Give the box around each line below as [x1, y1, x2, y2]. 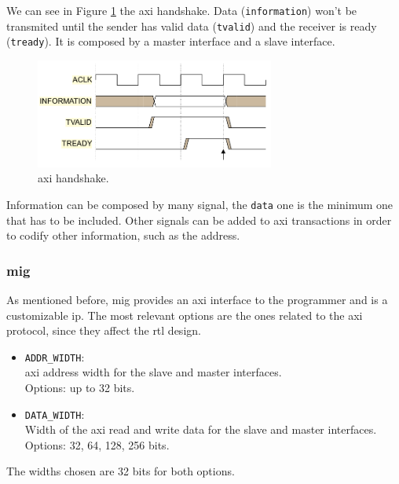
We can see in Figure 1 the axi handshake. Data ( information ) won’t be [6, 2, 357, 18]
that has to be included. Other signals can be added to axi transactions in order [6, 211, 392, 228]
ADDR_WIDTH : [24, 348, 85, 365]
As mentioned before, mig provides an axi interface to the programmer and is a [6, 291, 388, 307]
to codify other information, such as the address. [6, 227, 240, 244]
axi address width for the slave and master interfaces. [24, 364, 282, 380]
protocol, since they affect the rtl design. [6, 322, 201, 339]
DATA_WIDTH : [24, 405, 85, 422]
